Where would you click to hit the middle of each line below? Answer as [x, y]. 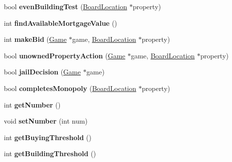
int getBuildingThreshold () [50, 153]
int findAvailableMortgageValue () [61, 23]
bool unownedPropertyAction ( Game [65, 55]
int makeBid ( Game [35, 39]
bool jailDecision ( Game [42, 72]
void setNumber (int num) [46, 121]
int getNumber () [32, 104]
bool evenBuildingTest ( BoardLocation [66, 6]
